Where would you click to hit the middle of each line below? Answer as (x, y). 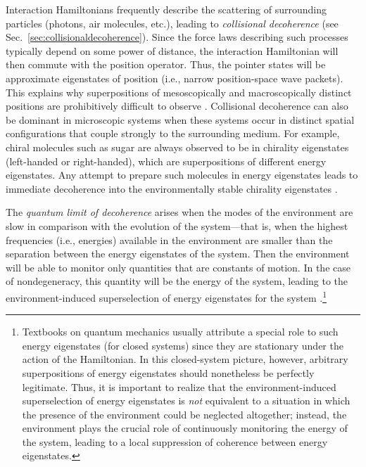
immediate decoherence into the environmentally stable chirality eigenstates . (172, 188)
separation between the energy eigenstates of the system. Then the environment (178, 254)
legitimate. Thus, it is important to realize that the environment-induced (179, 386)
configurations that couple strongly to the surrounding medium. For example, (173, 133)
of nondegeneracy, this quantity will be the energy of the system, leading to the (177, 281)
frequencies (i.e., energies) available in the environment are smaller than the (169, 239)
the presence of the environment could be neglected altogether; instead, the (184, 414)
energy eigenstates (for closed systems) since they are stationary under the (183, 345)
